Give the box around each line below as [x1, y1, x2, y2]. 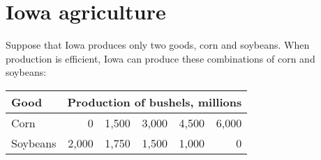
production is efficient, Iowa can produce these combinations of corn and [6, 51, 315, 65]
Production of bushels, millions [67, 93, 242, 110]
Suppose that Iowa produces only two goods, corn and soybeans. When [6, 38, 310, 52]
